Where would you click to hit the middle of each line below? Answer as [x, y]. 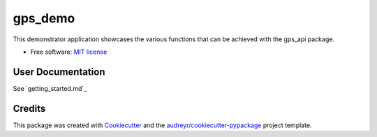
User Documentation [59, 72]
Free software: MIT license [69, 52]
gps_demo [44, 18]
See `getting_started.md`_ [50, 88]
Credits [29, 108]
